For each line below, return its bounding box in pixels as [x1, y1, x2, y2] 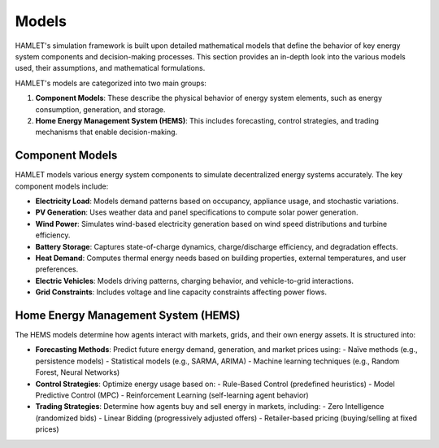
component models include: [15, 181, 109, 191]
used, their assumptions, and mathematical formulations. [15, 63, 206, 73]
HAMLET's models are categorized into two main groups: [15, 78, 207, 88]
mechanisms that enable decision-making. [35, 127, 178, 137]
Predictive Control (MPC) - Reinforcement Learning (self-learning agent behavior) [35, 390, 309, 400]
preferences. [35, 264, 79, 274]
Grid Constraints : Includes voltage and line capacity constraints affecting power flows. [35, 287, 328, 297]
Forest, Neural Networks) [35, 368, 120, 377]
